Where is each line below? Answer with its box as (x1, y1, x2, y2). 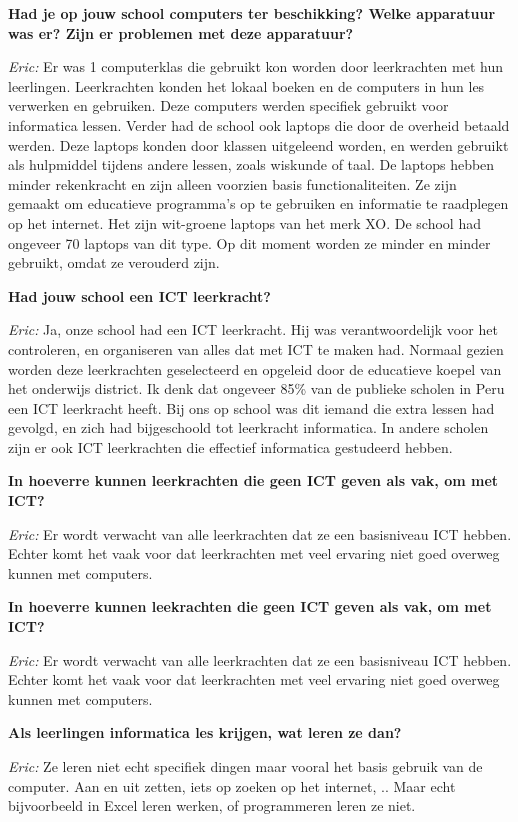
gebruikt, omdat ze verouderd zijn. (8, 252, 220, 273)
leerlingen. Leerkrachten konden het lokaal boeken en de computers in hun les (8, 75, 485, 96)
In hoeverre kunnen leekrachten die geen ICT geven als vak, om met (8, 596, 492, 617)
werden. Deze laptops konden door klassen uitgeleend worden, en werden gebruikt (8, 134, 509, 155)
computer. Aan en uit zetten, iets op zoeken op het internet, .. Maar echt (8, 775, 456, 796)
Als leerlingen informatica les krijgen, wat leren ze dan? (8, 722, 402, 743)
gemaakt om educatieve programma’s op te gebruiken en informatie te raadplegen (8, 193, 509, 214)
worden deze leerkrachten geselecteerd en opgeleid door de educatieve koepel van (8, 358, 502, 379)
